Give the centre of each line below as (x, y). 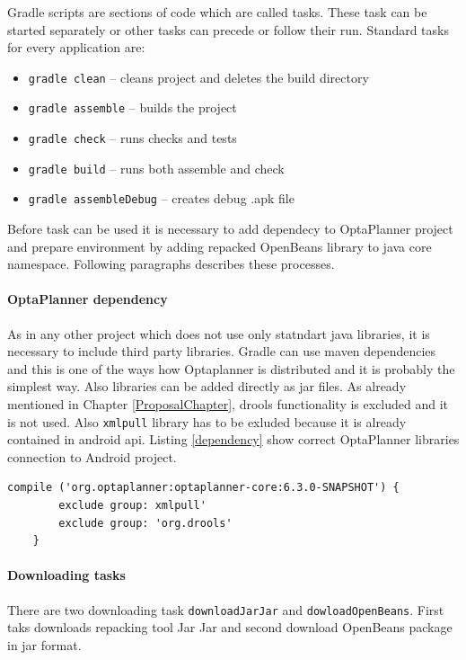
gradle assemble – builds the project (132, 107)
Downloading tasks (66, 575)
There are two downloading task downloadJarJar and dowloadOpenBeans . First (226, 609)
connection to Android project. (92, 456)
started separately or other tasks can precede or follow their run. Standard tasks (228, 29)
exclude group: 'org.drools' (145, 523)
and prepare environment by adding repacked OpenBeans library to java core (220, 246)
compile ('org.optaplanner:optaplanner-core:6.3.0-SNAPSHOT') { (203, 488)
